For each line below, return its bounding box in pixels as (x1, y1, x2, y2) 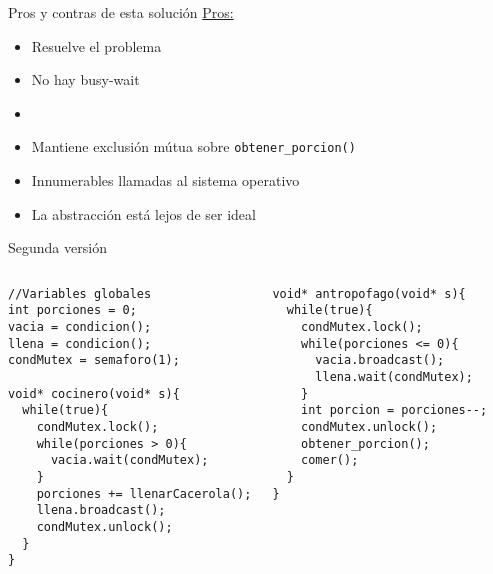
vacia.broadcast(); (315, 353, 445, 368)
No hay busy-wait (31, 69, 140, 90)
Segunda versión (8, 237, 107, 258)
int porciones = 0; (8, 303, 137, 318)
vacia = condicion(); (8, 320, 152, 335)
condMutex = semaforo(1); (8, 353, 180, 368)
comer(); (301, 453, 359, 468)
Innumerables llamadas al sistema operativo (31, 170, 300, 191)
